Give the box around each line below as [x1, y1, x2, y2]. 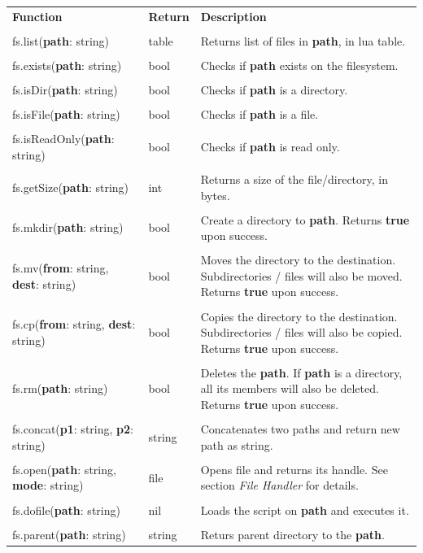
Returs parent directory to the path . [200, 525, 385, 542]
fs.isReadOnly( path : [12, 130, 115, 147]
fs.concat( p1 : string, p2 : [12, 420, 133, 438]
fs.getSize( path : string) [12, 178, 129, 195]
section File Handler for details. [200, 477, 359, 494]
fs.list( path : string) [12, 32, 110, 49]
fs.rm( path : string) [12, 380, 108, 397]
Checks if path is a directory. [200, 81, 348, 98]
